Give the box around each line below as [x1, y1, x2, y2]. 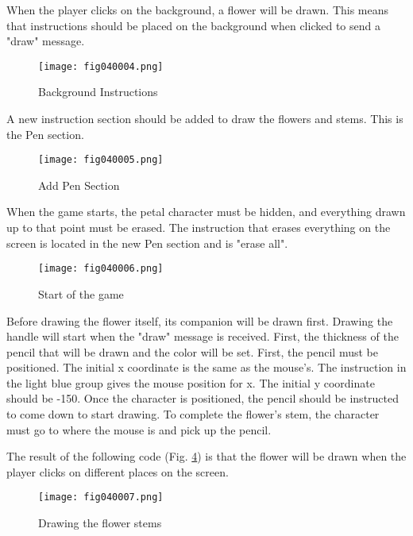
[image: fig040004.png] [38, 60, 164, 72]
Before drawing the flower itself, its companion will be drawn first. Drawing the [6, 312, 393, 329]
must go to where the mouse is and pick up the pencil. [6, 421, 272, 438]
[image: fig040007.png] [38, 492, 164, 503]
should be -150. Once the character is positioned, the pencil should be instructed [6, 390, 399, 407]
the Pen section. [6, 125, 84, 142]
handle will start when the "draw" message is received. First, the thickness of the [6, 328, 399, 345]
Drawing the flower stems [38, 515, 162, 531]
